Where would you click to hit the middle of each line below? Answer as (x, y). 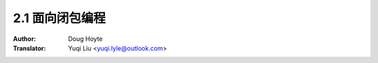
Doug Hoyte (85, 39)
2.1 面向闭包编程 (59, 18)
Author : (24, 39)
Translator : (29, 48)
